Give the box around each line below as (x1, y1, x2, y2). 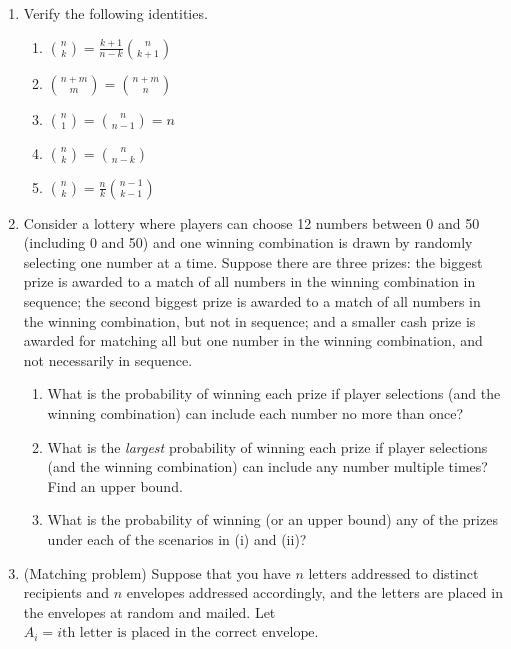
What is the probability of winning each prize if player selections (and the (47, 383, 501, 404)
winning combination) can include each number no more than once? (47, 402, 464, 423)
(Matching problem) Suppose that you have (23, 562, 291, 583)
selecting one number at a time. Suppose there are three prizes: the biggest (23, 251, 483, 272)
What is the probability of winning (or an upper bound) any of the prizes (47, 509, 498, 530)
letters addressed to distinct (308, 562, 479, 583)
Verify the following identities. (23, 3, 208, 23)
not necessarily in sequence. (23, 349, 193, 370)
